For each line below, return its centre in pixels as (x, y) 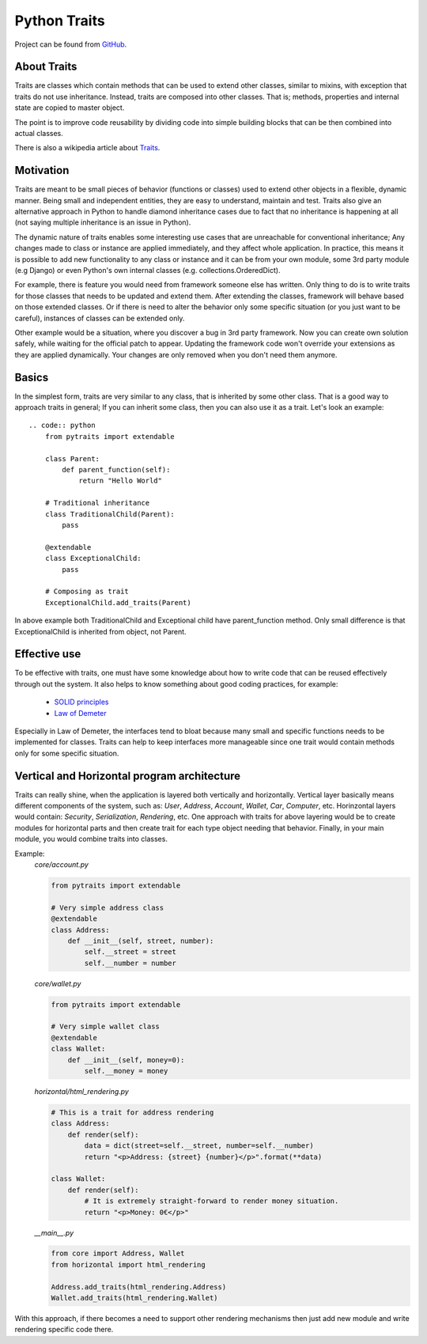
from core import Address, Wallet (118, 1253)
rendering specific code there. (64, 1330)
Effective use (48, 654)
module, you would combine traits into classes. (91, 839)
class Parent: (72, 458)
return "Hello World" (120, 481)
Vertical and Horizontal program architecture (128, 776)
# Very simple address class (108, 907)
